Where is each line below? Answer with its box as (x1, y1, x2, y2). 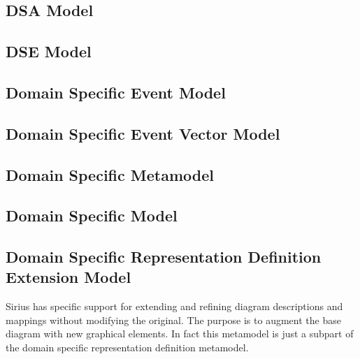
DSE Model (6, 41, 92, 62)
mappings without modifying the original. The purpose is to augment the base (6, 312, 341, 327)
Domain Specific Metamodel (6, 163, 214, 185)
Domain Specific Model (6, 205, 178, 226)
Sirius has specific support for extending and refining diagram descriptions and (6, 299, 343, 314)
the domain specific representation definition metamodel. (6, 340, 249, 355)
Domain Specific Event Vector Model (6, 122, 280, 144)
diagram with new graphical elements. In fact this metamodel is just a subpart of (6, 326, 354, 341)
